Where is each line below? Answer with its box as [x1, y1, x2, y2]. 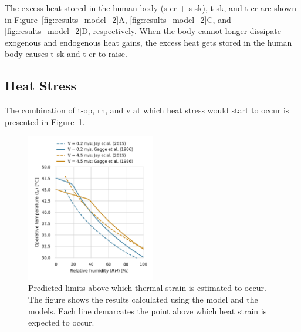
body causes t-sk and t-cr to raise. [5, 48, 127, 60]
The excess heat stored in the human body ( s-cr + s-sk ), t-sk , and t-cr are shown [5, 2, 296, 14]
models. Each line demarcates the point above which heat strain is [28, 304, 267, 317]
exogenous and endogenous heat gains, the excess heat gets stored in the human [5, 36, 292, 48]
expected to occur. [28, 316, 94, 328]
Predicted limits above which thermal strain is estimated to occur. [28, 281, 266, 294]
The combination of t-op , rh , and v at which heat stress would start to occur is [5, 104, 289, 116]
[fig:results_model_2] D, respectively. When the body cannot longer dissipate [5, 25, 281, 37]
